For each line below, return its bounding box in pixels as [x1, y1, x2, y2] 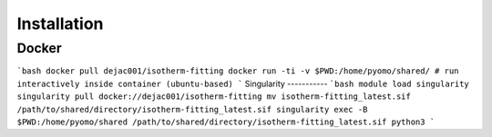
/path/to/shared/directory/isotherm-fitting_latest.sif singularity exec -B [16, 104, 368, 114]
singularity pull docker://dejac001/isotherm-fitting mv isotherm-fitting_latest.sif [16, 92, 412, 102]
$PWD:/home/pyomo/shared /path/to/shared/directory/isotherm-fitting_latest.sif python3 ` [16, 116, 436, 127]
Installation [16, 14, 104, 34]
